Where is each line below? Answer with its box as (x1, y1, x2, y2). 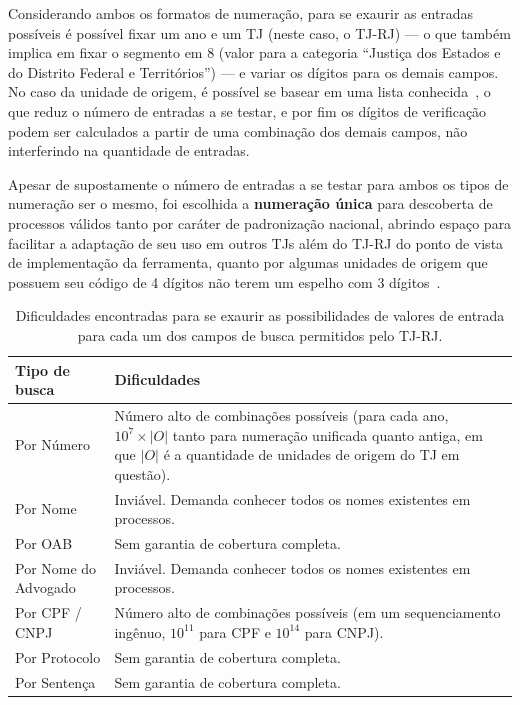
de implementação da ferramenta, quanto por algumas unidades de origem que (8, 252, 488, 273)
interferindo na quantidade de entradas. (8, 140, 250, 161)
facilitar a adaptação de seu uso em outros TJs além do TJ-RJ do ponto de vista (8, 232, 504, 253)
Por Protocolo (15, 646, 101, 667)
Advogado (15, 577, 76, 598)
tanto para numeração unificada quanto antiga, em (172, 424, 483, 445)
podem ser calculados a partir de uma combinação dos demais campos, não (8, 120, 468, 141)
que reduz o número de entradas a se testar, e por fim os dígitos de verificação (8, 100, 487, 121)
